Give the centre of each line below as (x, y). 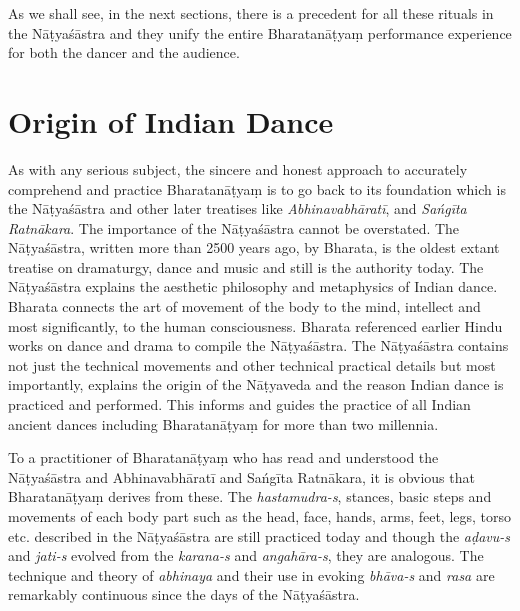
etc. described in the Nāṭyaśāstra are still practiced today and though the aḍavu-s (259, 535)
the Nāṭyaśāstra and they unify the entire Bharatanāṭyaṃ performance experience (260, 32)
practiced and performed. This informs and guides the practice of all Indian (239, 404)
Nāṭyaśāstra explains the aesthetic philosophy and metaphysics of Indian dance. (253, 286)
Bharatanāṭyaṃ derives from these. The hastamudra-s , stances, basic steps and (250, 496)
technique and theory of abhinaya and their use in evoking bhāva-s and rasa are (251, 574)
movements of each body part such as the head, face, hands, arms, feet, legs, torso (260, 516)
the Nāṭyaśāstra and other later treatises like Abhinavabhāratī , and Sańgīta (237, 208)
